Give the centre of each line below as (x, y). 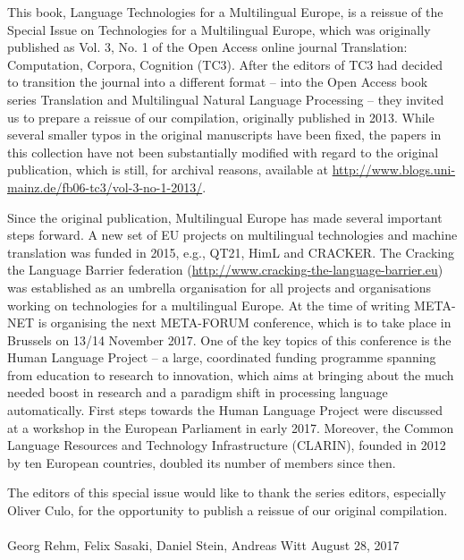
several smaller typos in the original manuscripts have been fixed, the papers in (224, 135)
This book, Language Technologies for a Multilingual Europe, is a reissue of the (225, 12)
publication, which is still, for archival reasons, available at (168, 170)
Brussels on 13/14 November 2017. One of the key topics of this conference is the (229, 339)
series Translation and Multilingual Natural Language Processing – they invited (226, 99)
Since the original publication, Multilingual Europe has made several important (225, 217)
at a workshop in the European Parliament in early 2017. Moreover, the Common (231, 427)
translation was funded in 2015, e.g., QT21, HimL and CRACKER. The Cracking (231, 252)
